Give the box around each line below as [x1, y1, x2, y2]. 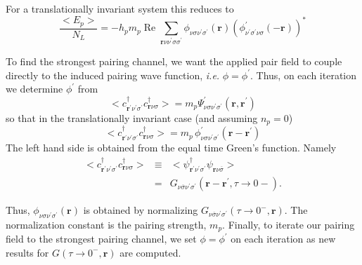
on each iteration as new [231, 231, 336, 246]
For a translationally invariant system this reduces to [6, 1, 234, 15]
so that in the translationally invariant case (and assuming [6, 110, 258, 125]
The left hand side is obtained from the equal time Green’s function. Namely [6, 140, 337, 155]
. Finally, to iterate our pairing [222, 217, 355, 231]
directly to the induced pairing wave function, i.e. [6, 67, 220, 82]
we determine [6, 81, 63, 96]
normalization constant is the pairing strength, [6, 217, 207, 231]
